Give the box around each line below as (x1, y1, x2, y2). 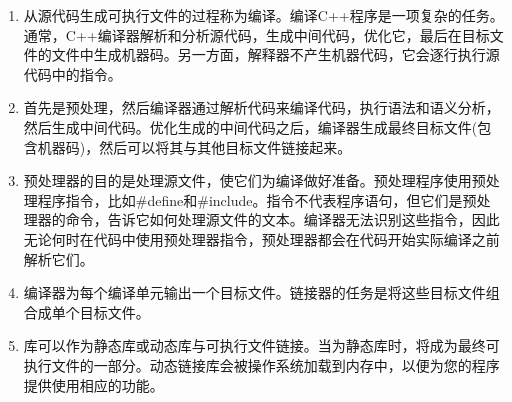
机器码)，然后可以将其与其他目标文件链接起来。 (37, 136, 352, 157)
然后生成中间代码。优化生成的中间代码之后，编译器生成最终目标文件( (23, 116, 478, 137)
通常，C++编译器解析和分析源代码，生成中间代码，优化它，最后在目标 (23, 24, 490, 45)
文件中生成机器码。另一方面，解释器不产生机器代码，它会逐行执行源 (51, 44, 500, 65)
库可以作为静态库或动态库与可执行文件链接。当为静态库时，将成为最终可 (23, 335, 500, 356)
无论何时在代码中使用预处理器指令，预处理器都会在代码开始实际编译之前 (23, 228, 500, 249)
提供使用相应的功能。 (23, 374, 164, 395)
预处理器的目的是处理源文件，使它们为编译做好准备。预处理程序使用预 (23, 170, 486, 191)
